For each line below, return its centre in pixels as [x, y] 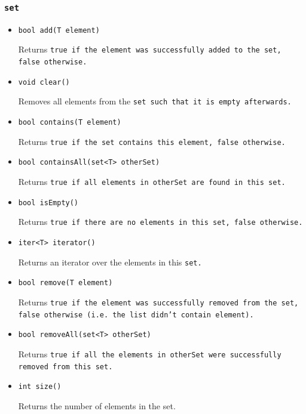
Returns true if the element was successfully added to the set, [150, 49]
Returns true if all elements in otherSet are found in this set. [152, 182]
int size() [40, 387]
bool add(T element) [59, 30]
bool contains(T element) [70, 123]
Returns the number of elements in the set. [97, 405]
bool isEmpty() [48, 203]
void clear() [44, 82]
